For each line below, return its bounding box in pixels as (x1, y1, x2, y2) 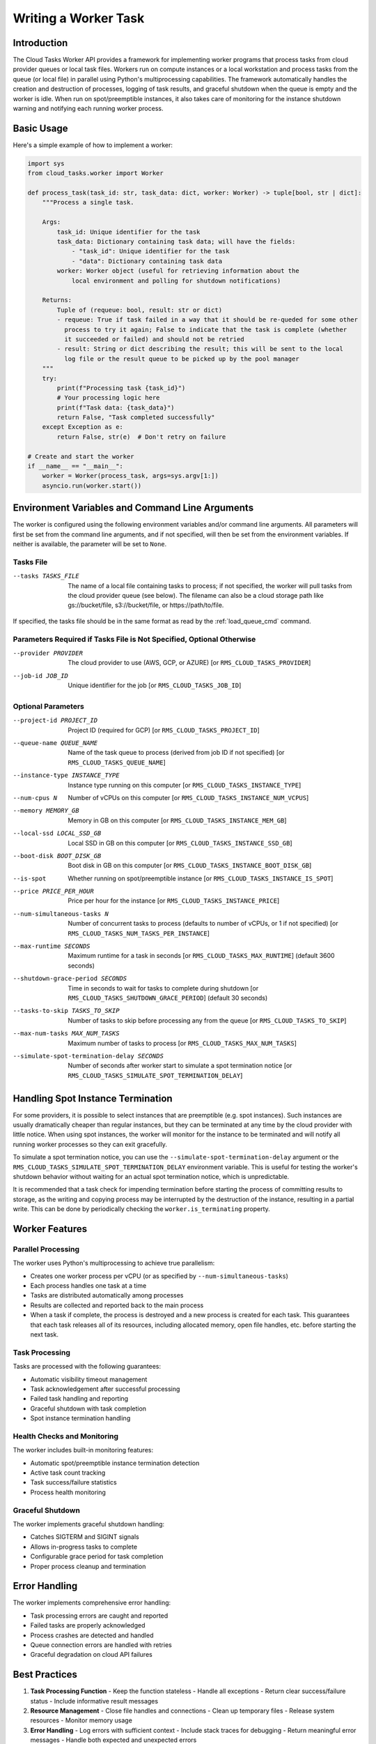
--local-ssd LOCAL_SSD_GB (13, 829, 102, 837)
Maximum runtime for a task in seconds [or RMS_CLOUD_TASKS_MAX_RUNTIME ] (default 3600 (68, 952, 335, 960)
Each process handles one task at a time (30, 1281, 147, 1290)
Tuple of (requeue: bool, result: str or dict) (56, 306, 223, 314)
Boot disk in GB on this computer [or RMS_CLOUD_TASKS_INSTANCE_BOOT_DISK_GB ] (68, 862, 312, 870)
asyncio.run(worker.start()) (42, 481, 142, 490)
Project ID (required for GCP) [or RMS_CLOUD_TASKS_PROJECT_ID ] (68, 726, 260, 734)
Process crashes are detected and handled (30, 1631, 154, 1639)
